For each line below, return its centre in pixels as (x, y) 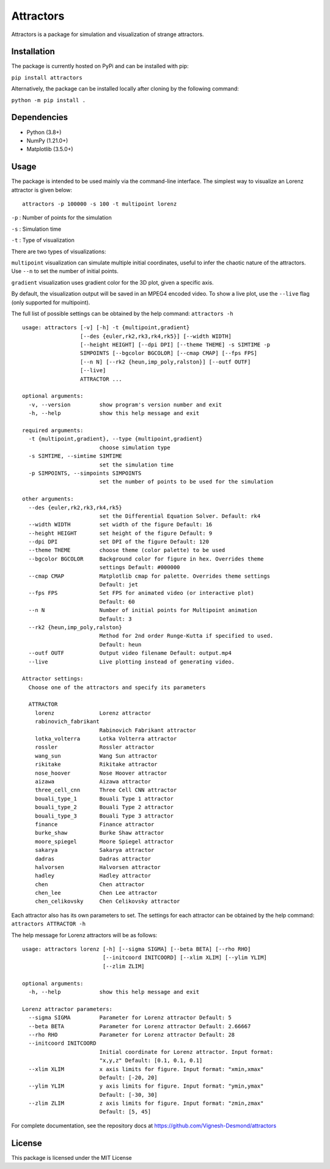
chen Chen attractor (90, 884)
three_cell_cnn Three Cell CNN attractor (106, 790)
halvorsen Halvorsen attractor (98, 867)
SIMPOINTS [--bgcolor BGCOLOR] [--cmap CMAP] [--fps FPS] (169, 353)
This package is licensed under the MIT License (71, 1157)
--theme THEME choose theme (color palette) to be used (127, 550)
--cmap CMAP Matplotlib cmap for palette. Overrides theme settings (149, 576)
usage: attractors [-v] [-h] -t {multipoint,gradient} (106, 328)
